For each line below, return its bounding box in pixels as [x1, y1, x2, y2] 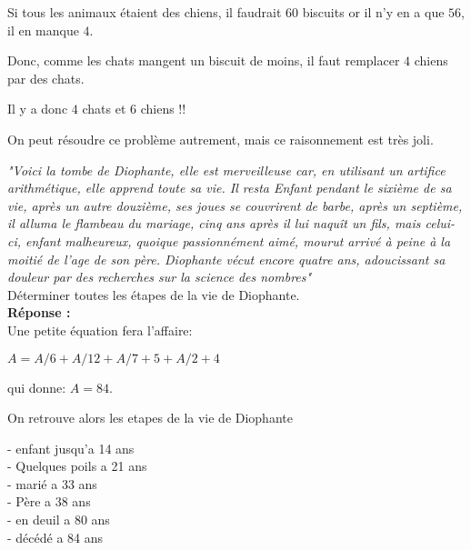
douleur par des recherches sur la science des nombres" [7, 267, 312, 286]
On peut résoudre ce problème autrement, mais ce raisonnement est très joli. [7, 129, 434, 148]
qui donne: [7, 377, 66, 396]
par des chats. [7, 68, 85, 87]
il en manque [7, 20, 79, 39]
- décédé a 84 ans [7, 527, 104, 546]
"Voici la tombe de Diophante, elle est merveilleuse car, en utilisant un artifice [7, 160, 446, 179]
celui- [425, 214, 456, 233]
